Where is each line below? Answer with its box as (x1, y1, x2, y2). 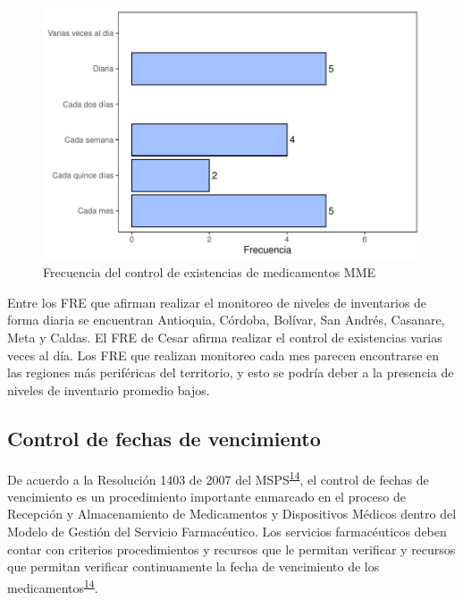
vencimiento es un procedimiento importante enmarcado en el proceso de (7, 486, 406, 505)
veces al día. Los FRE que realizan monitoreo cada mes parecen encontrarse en (7, 345, 440, 364)
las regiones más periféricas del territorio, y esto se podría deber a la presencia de (7, 363, 454, 382)
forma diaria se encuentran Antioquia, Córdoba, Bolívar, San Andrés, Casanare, (7, 310, 445, 329)
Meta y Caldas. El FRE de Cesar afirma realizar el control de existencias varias (7, 328, 442, 347)
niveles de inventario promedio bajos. (7, 380, 210, 399)
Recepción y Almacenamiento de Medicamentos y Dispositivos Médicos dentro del (7, 504, 457, 523)
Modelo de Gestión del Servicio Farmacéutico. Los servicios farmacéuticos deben (7, 522, 447, 541)
